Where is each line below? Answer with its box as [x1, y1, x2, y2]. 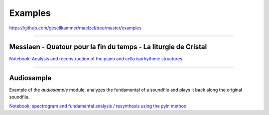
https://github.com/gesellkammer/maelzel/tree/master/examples [9, 25, 141, 31]
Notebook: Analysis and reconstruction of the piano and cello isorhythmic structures [9, 56, 183, 62]
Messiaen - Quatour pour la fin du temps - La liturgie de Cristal [9, 43, 207, 51]
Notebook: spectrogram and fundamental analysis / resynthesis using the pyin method [9, 103, 187, 109]
